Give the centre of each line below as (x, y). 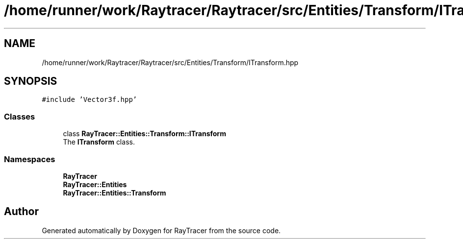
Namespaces (30, 159)
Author (21, 212)
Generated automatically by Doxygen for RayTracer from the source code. (161, 230)
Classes (20, 116)
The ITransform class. (99, 142)
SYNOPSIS (31, 81)
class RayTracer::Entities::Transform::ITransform (144, 134)
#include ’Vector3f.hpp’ (90, 100)
